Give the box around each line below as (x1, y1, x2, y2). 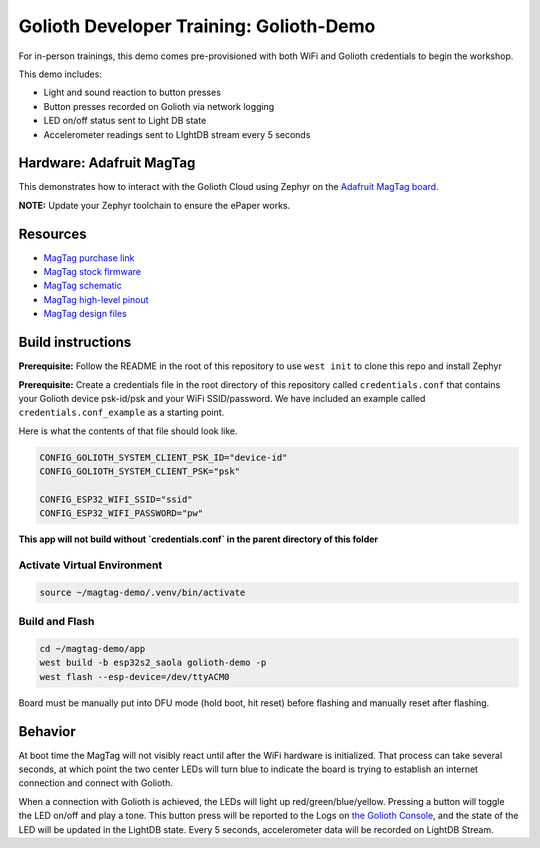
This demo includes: (18, 68, 102, 80)
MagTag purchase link (43, 251, 135, 264)
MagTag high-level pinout (43, 293, 149, 305)
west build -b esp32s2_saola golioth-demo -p (39, 657, 267, 669)
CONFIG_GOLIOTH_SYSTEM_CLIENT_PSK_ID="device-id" (39, 451, 288, 463)
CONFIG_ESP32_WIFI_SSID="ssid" (39, 493, 194, 505)
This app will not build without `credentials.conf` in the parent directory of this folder (18, 533, 379, 545)
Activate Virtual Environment (18, 558, 163, 572)
